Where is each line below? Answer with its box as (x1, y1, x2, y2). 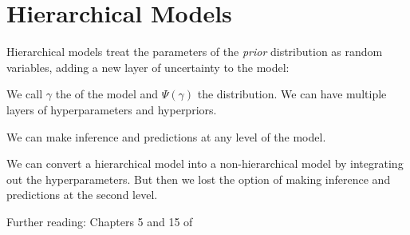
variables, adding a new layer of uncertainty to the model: (6, 58, 290, 75)
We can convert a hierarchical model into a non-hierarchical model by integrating (6, 155, 404, 172)
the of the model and (55, 86, 159, 102)
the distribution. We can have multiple (197, 86, 387, 102)
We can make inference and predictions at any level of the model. (6, 128, 326, 145)
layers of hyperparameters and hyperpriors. (6, 101, 217, 117)
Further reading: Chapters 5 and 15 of (6, 213, 193, 229)
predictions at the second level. (6, 186, 158, 203)
